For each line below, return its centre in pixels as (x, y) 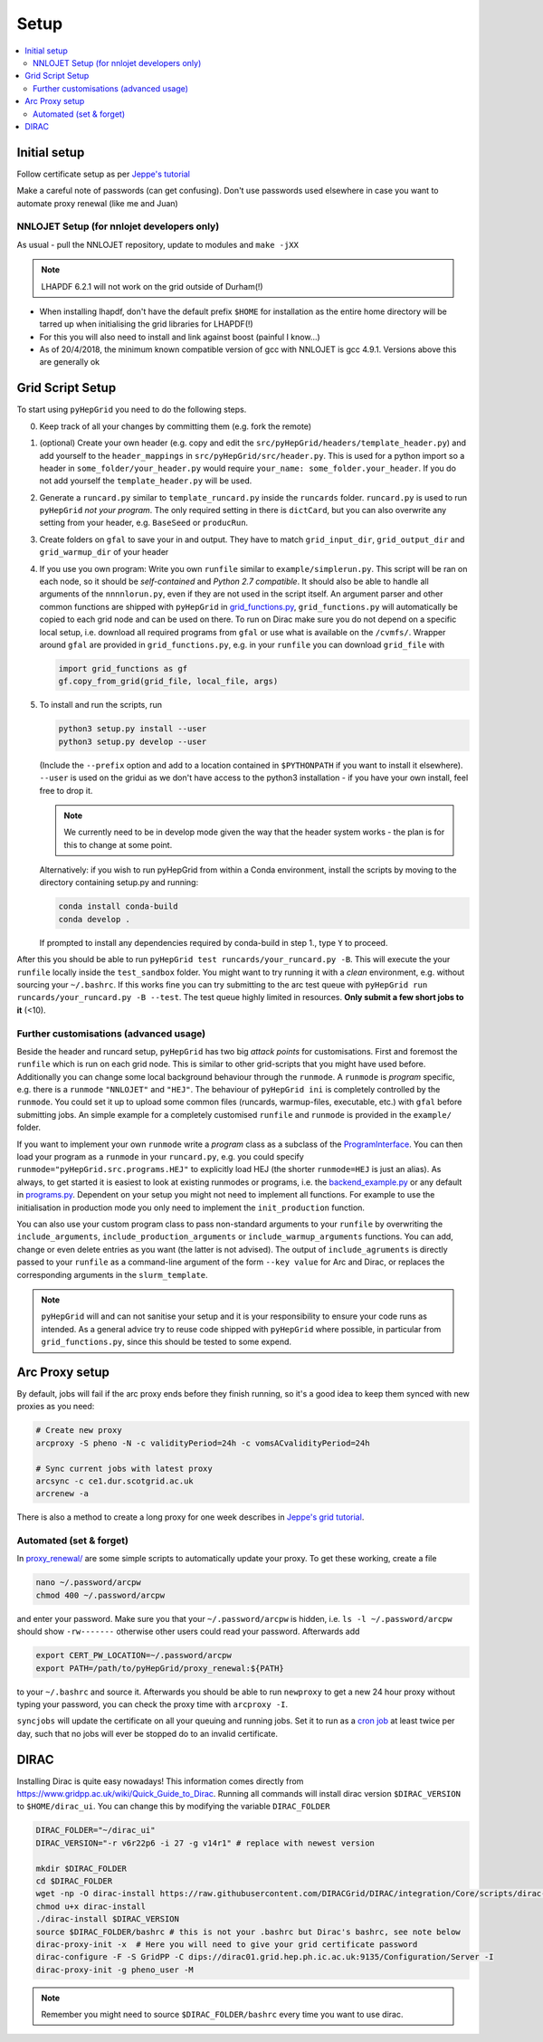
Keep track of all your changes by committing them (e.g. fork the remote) (176, 426)
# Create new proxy (79, 1431)
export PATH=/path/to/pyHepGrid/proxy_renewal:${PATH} (160, 1668)
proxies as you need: (56, 1407)
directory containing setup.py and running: (119, 883)
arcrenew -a (62, 1494)
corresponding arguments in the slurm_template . (112, 1274)
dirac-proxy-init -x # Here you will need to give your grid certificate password (227, 1944)
